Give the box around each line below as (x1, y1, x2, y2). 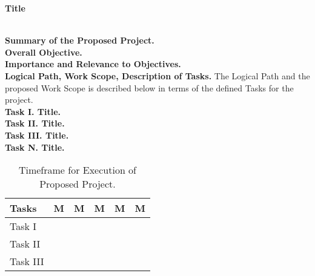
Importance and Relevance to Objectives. (5, 57, 181, 70)
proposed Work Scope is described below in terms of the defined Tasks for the (5, 81, 294, 94)
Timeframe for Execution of (18, 163, 137, 177)
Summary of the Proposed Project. (5, 34, 154, 47)
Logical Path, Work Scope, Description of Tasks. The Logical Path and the (5, 69, 310, 82)
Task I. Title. (5, 105, 61, 117)
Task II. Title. (5, 117, 65, 130)
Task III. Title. (5, 128, 69, 141)
